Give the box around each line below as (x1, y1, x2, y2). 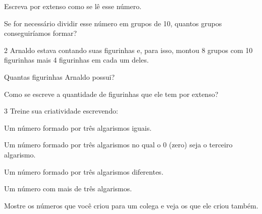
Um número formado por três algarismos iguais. (4, 122, 152, 133)
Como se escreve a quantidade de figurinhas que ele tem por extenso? (4, 88, 219, 99)
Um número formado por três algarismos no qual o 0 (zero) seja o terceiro (4, 139, 233, 150)
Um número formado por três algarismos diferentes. (4, 166, 164, 177)
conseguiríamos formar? (4, 28, 77, 38)
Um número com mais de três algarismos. (4, 183, 132, 194)
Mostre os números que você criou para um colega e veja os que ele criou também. (4, 200, 258, 210)
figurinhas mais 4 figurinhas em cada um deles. (4, 55, 149, 65)
